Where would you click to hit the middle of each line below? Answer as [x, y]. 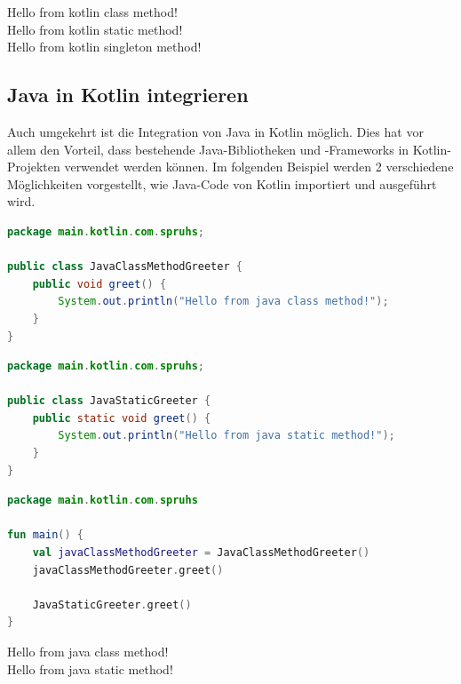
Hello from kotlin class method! [92, 12]
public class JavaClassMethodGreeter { [125, 267]
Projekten [34, 167]
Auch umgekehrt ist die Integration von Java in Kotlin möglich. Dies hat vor [215, 131]
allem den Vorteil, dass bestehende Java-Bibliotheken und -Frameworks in [208, 149]
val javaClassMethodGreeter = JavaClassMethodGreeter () [201, 553]
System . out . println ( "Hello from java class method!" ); [223, 302]
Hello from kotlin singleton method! [104, 47]
